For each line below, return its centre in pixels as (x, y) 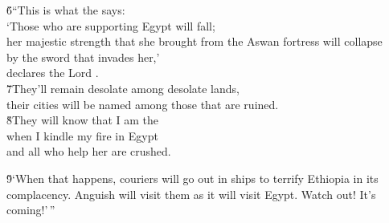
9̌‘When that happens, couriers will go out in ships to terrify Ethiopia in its (192, 178)
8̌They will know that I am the (82, 120)
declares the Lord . (53, 73)
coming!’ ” (31, 210)
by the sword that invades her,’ (83, 57)
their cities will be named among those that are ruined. (143, 104)
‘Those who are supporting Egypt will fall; (111, 25)
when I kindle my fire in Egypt (82, 135)
